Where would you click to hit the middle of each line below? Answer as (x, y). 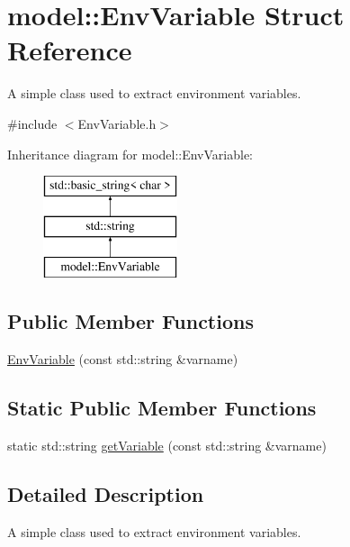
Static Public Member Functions (162, 408)
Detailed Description (106, 494)
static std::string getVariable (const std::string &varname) (167, 446)
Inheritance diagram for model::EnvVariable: (130, 154)
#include (32, 123)
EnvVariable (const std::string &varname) (123, 359)
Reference (70, 50)
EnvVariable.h (117, 123)
